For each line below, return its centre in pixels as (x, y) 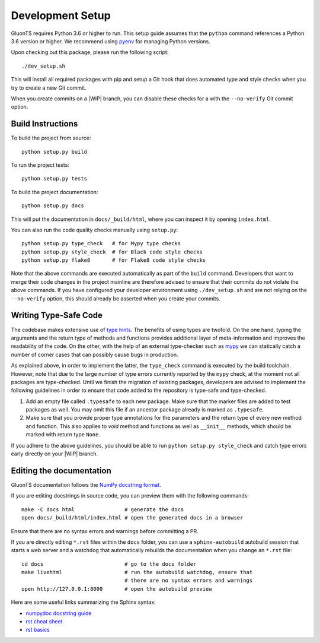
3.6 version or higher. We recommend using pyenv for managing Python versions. (111, 41)
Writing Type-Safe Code (57, 316)
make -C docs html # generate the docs (103, 509)
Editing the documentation (61, 471)
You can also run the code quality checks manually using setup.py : (95, 230)
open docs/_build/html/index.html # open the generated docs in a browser (132, 518)
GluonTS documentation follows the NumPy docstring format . (86, 484)
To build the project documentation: (55, 192)
